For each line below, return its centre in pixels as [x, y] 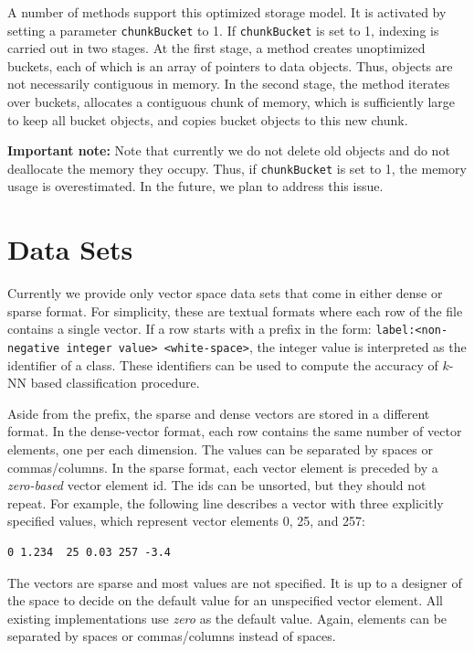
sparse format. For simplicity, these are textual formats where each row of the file [235, 310]
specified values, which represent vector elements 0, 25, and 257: [186, 521]
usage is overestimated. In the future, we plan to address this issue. [195, 186]
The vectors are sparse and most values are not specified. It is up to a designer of [235, 582]
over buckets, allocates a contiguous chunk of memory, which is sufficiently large [232, 102]
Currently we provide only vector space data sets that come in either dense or [225, 293]
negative [34, 349]
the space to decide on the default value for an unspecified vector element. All [225, 600]
